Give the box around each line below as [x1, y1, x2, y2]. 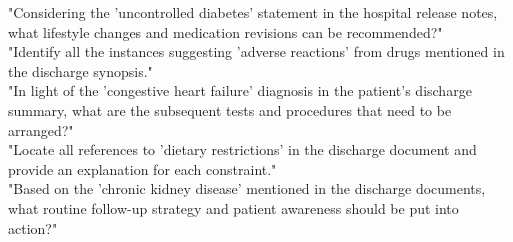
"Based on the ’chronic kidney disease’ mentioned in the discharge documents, [8, 178, 486, 199]
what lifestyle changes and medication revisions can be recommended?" [8, 21, 443, 42]
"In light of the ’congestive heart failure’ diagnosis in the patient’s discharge [8, 80, 472, 101]
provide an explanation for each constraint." [8, 158, 277, 179]
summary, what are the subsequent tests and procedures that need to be [8, 99, 452, 120]
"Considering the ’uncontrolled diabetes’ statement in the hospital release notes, [8, 2, 498, 22]
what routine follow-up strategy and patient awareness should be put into [8, 197, 459, 218]
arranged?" [8, 119, 74, 140]
